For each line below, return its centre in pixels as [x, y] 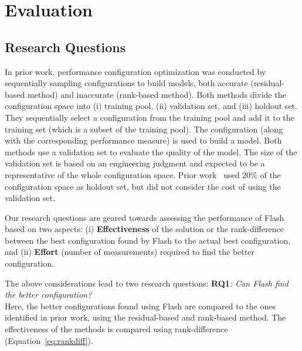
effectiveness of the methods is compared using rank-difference [116, 329]
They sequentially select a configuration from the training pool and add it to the [150, 117]
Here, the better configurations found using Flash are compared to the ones [140, 306]
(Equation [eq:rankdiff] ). [49, 340]
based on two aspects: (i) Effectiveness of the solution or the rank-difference [144, 229]
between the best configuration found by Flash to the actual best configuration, [148, 240]
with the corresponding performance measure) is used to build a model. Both [143, 140]
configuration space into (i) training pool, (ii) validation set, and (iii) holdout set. [151, 106]
